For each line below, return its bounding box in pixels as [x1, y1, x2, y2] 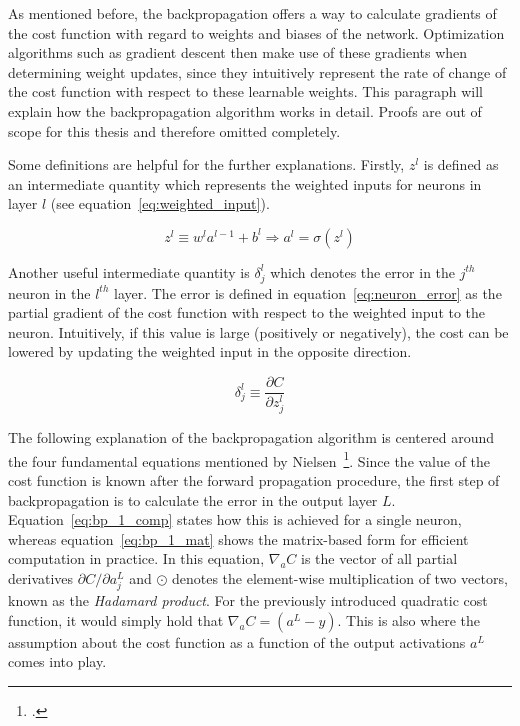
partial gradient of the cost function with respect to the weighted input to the [8, 302, 486, 323]
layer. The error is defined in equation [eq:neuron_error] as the [114, 282, 502, 303]
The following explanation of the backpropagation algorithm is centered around [8, 427, 495, 448]
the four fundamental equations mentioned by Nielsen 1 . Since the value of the [8, 447, 491, 471]
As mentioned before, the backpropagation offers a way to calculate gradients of [8, 3, 497, 23]
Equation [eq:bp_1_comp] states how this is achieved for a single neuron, [8, 509, 462, 530]
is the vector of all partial [301, 548, 458, 569]
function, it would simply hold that [8, 609, 224, 630]
